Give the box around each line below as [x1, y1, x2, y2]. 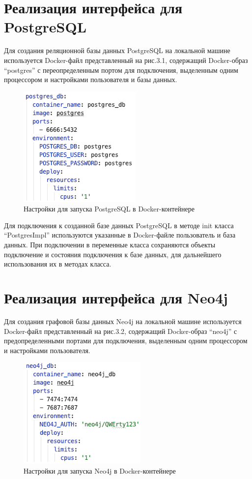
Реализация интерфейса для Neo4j [4, 288, 228, 308]
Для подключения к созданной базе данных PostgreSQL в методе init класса [4, 220, 234, 230]
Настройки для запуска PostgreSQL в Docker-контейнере [24, 204, 195, 214]
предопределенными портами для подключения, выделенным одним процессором [4, 335, 248, 346]
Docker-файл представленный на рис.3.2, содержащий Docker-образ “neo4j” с [4, 326, 237, 336]
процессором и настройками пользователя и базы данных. [4, 74, 177, 85]
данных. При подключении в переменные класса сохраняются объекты [4, 239, 216, 250]
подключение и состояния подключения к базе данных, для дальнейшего [4, 249, 222, 259]
